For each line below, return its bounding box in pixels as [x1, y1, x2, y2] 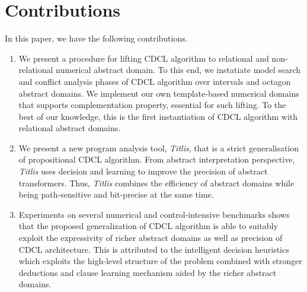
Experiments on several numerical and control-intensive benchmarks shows [18, 208, 290, 220]
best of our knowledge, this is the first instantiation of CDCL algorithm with [18, 110, 298, 122]
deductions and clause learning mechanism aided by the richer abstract [18, 266, 277, 278]
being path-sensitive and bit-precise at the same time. [18, 188, 214, 201]
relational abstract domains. [18, 122, 121, 134]
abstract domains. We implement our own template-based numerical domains [18, 87, 299, 99]
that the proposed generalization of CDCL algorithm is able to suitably [18, 220, 278, 232]
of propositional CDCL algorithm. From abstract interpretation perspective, [18, 153, 295, 166]
